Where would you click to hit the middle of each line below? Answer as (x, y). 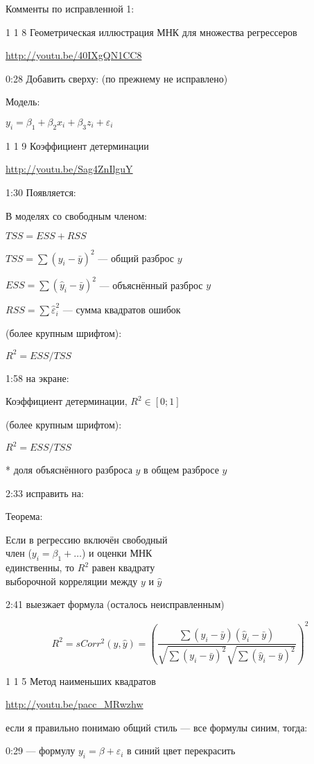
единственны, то (40, 567)
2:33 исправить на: (45, 493)
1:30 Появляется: (41, 192)
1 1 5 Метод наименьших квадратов (81, 680)
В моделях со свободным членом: (76, 215)
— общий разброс (136, 258)
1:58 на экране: (37, 377)
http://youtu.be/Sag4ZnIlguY (69, 169)
